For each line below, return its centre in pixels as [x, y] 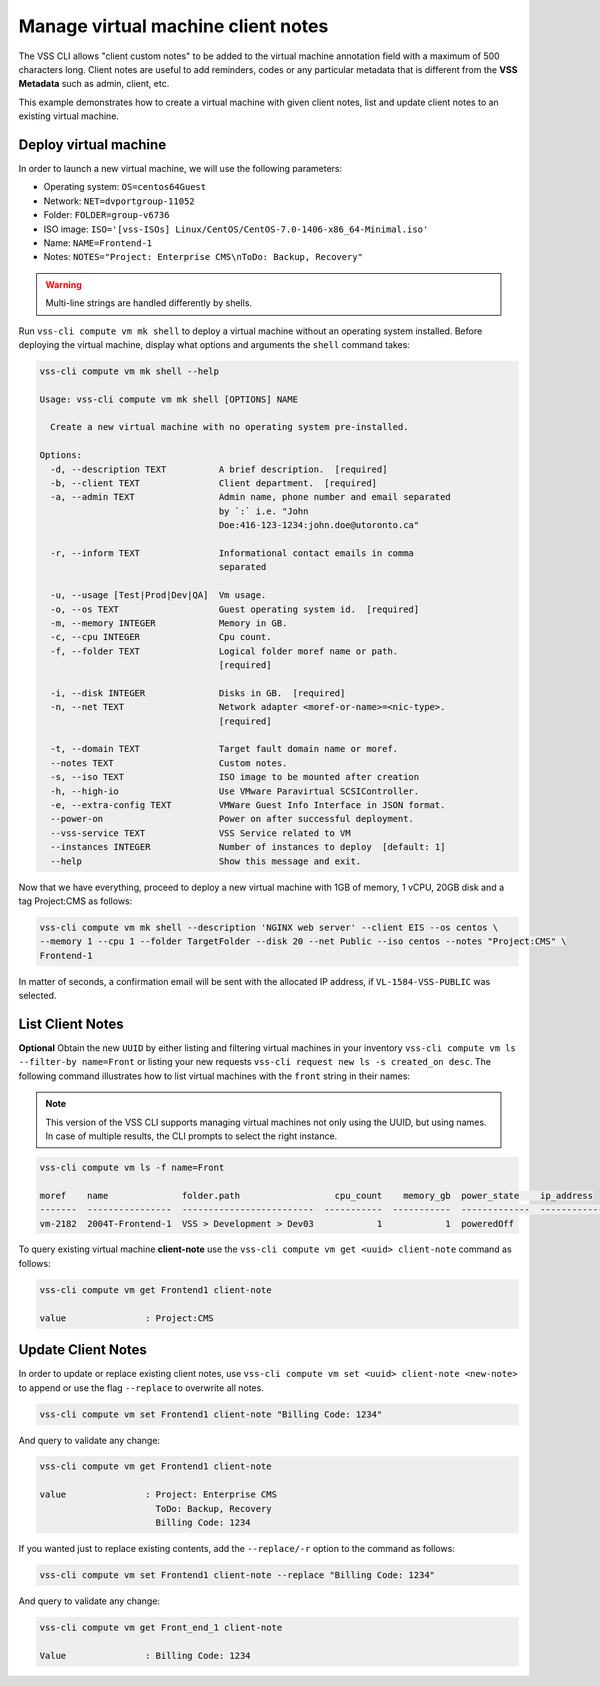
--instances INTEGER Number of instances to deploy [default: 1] [248, 847]
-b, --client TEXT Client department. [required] [214, 483]
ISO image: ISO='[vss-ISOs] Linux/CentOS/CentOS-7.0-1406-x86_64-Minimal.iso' [236, 229]
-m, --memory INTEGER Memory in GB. [169, 623]
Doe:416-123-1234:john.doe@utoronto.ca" [319, 525]
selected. [37, 996]
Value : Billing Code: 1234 [145, 1655]
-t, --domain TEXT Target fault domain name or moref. [224, 749]
